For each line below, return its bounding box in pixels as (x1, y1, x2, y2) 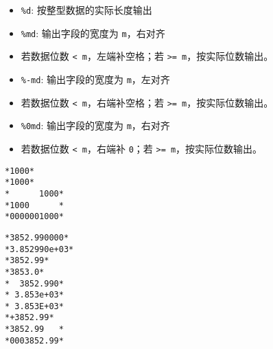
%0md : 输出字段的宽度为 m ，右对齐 (21, 118, 170, 133)
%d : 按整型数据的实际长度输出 (21, 3, 152, 16)
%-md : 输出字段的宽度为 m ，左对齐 (21, 71, 170, 86)
